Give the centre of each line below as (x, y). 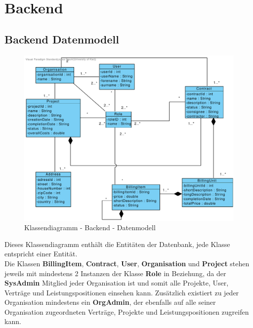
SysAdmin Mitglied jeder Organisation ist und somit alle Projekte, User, (117, 283)
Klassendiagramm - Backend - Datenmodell (90, 227)
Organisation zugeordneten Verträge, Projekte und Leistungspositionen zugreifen (127, 311)
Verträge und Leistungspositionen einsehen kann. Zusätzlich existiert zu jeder (122, 292)
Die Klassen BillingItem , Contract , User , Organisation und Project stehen (127, 263)
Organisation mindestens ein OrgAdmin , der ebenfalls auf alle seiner (110, 302)
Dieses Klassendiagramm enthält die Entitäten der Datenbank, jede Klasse (117, 244)
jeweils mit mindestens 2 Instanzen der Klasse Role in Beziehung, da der (115, 273)
